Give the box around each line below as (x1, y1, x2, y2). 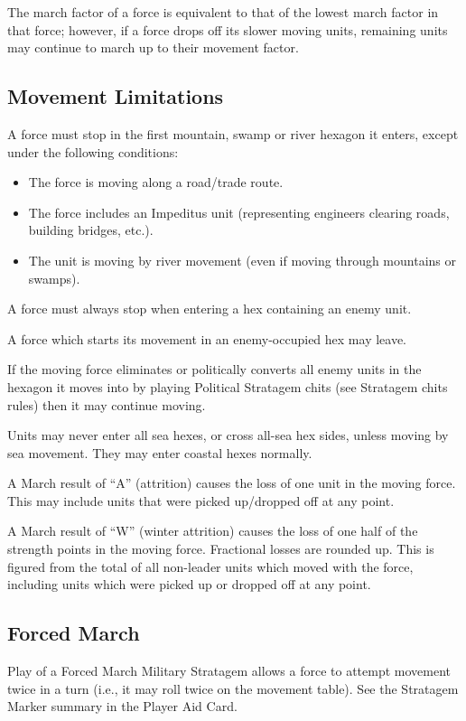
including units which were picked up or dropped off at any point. (7, 575, 371, 594)
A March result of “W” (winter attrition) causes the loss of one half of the (7, 521, 418, 540)
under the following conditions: (7, 142, 179, 161)
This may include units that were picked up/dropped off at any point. (7, 491, 395, 510)
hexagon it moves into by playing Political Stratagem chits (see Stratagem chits (7, 377, 448, 396)
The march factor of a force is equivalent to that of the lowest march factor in (7, 3, 439, 21)
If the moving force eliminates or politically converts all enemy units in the (7, 360, 422, 379)
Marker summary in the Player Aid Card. (7, 697, 238, 716)
